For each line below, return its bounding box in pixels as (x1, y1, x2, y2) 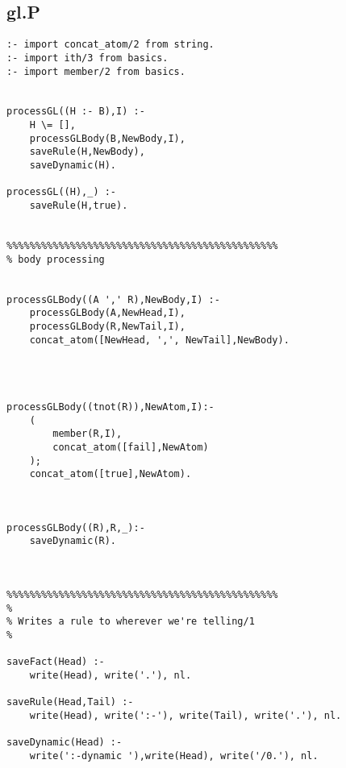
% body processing (6, 253, 105, 265)
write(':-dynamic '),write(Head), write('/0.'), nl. (29, 749, 319, 762)
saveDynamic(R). (29, 535, 117, 547)
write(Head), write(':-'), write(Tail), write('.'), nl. (29, 710, 342, 722)
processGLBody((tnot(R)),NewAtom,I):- (6, 401, 215, 413)
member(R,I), (52, 428, 123, 440)
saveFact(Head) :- (6, 656, 105, 668)
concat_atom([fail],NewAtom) (52, 441, 209, 453)
